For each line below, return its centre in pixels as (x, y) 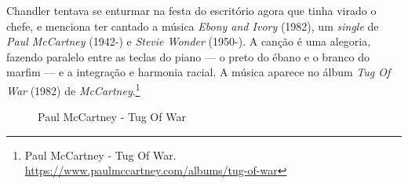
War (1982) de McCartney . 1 (73, 89)
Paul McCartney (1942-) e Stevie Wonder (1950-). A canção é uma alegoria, (189, 41)
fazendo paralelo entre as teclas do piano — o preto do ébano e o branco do (188, 56)
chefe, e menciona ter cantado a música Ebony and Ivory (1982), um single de (193, 26)
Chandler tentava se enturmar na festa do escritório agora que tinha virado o (191, 10)
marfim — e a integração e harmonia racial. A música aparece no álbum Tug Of (199, 72)
